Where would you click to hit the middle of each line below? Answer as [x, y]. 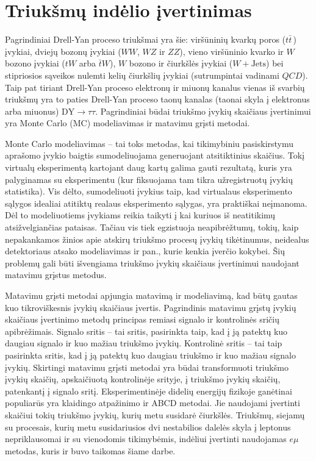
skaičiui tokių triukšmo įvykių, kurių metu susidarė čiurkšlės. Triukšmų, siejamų [155, 414]
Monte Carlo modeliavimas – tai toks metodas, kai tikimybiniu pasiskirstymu [149, 143]
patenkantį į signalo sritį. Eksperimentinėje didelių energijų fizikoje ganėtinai [149, 391]
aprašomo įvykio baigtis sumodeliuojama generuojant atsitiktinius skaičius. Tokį [155, 155]
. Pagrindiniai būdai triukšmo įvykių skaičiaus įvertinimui [203, 111]
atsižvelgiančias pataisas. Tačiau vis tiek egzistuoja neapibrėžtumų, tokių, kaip [152, 227]
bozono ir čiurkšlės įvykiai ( [181, 63]
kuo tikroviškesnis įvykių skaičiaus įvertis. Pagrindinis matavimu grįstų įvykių [151, 307]
